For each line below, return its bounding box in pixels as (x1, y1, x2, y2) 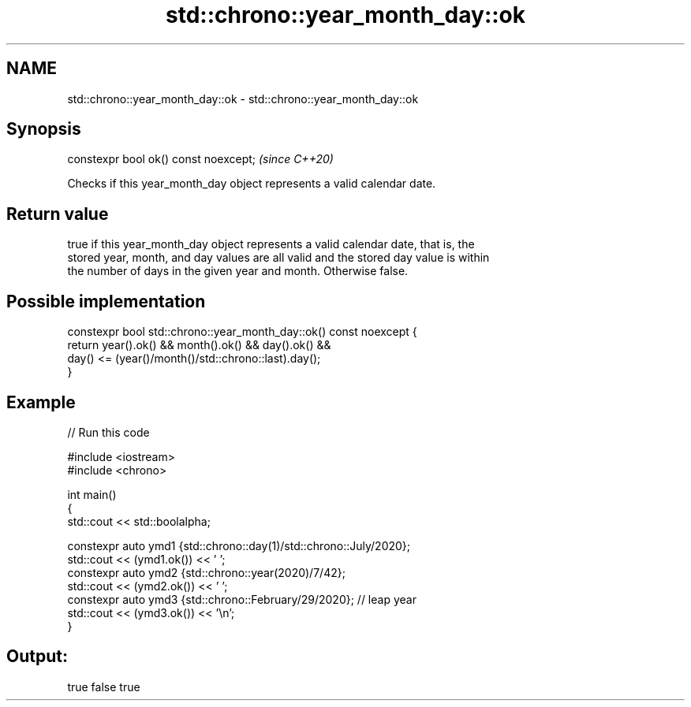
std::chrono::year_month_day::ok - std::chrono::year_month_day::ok (67, 91, 419, 106)
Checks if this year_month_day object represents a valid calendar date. (67, 177, 436, 191)
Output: (6, 646, 68, 667)
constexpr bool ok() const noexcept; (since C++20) (67, 152, 334, 166)
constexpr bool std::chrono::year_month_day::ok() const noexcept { (67, 325, 417, 339)
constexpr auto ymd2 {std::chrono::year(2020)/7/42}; (67, 565, 345, 579)
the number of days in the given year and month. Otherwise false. (67, 264, 409, 278)
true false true (67, 679, 140, 694)
